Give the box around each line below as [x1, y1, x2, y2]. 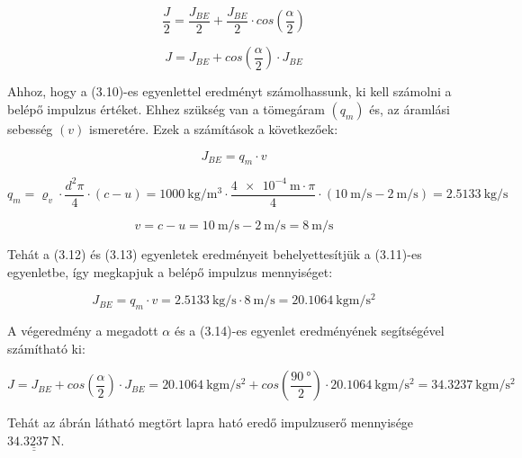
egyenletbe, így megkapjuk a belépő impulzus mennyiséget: [7, 262, 333, 281]
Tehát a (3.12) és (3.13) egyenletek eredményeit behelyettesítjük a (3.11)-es [7, 245, 422, 264]
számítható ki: [7, 338, 85, 357]
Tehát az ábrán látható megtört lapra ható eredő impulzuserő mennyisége [7, 413, 414, 432]
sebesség [7, 120, 53, 139]
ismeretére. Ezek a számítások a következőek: [88, 120, 338, 139]
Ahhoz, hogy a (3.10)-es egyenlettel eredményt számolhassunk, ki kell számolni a [7, 82, 452, 101]
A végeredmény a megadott [7, 321, 158, 340]
